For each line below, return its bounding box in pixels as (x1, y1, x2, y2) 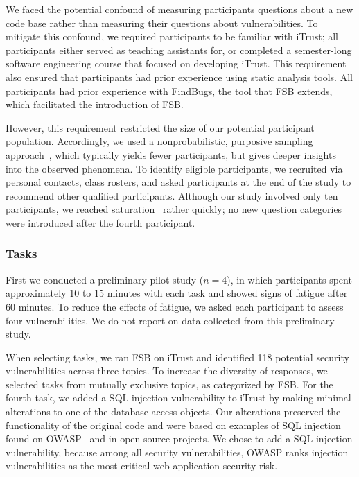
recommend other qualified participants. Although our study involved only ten (6, 188, 338, 202)
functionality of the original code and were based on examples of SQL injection (6, 417, 341, 432)
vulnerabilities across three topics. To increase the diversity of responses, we (6, 363, 328, 378)
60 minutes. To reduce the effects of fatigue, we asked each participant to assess (6, 299, 344, 313)
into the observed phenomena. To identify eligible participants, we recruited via (6, 161, 343, 175)
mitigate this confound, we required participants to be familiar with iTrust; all (6, 29, 338, 44)
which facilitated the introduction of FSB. (6, 97, 184, 112)
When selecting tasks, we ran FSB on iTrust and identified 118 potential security (6, 349, 349, 364)
